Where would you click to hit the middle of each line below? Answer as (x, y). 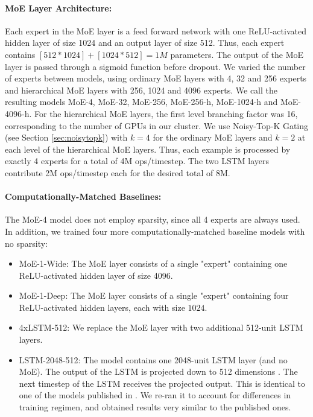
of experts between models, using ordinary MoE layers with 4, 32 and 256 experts (156, 78)
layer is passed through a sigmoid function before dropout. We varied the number (155, 66)
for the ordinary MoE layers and (213, 137)
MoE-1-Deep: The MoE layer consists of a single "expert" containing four (154, 295)
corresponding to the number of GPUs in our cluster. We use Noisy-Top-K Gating (157, 125)
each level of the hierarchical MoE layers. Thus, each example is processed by (148, 149)
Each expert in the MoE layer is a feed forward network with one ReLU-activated (156, 30)
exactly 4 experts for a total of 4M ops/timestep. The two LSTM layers (137, 161)
